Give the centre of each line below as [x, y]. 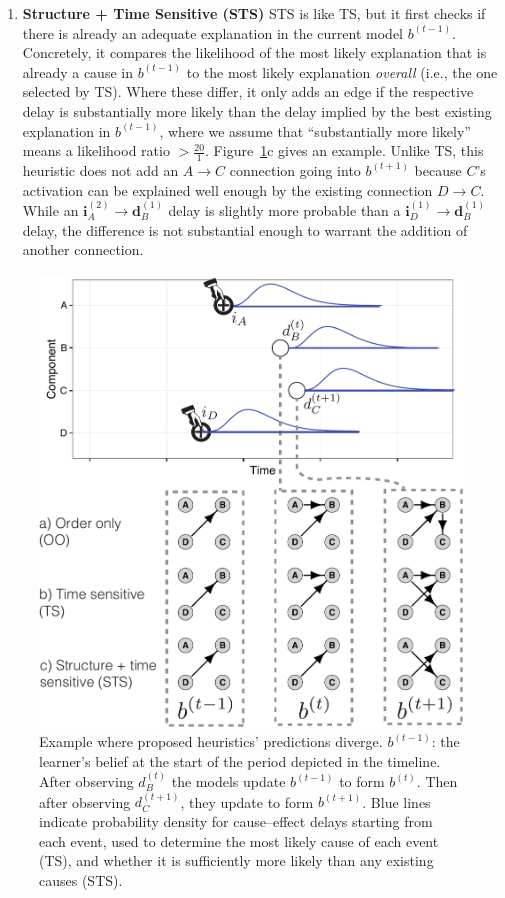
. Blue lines [396, 801]
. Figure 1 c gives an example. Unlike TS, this [344, 150]
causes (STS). [81, 879]
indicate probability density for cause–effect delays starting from [236, 821]
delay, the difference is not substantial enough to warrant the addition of [245, 229]
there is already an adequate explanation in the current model [212, 32]
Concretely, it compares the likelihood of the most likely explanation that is [254, 52]
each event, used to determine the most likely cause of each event [239, 840]
